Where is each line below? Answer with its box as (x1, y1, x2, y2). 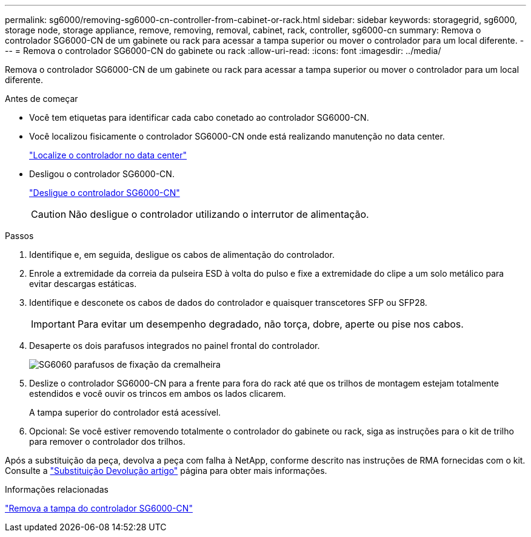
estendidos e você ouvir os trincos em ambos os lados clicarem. (29, 388, 286, 399)
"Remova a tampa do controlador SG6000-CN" (5, 503, 193, 513)
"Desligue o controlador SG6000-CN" (29, 187, 180, 198)
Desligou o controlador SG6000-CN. (29, 169, 175, 179)
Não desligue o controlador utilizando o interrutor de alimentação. (68, 208, 369, 220)
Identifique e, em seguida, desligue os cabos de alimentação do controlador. (29, 249, 335, 260)
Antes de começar (5, 93, 78, 104)
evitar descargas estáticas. (29, 279, 137, 289)
